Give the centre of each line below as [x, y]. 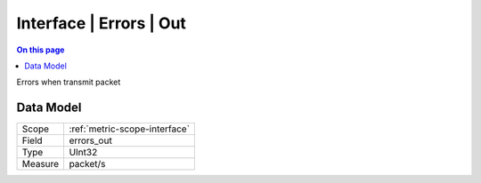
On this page [41, 50]
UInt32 [83, 153]
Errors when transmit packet [69, 82]
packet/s [87, 164]
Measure [41, 164]
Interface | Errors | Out [102, 23]
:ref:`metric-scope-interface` [130, 129]
